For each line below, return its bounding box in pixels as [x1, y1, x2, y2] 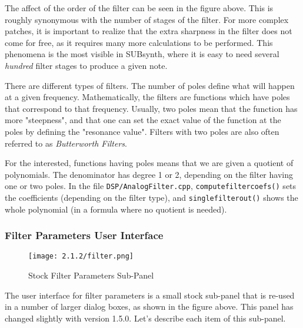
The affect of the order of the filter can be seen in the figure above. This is [5, 2, 274, 14]
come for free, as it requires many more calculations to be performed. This [5, 36, 273, 48]
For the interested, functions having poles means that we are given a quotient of [5, 157, 294, 169]
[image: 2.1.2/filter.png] [28, 252, 134, 261]
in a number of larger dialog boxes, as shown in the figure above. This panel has [5, 300, 294, 313]
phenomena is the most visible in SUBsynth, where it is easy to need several [5, 48, 279, 60]
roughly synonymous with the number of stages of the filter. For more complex [5, 13, 289, 25]
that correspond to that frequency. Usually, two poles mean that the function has [5, 102, 298, 114]
